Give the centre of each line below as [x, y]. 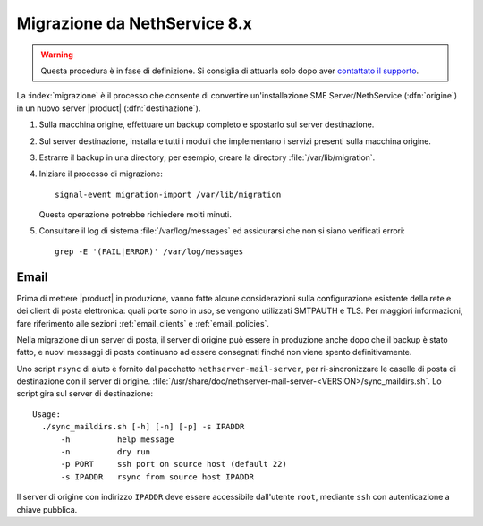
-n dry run [106, 452]
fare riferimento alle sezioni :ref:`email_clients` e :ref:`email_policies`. [143, 323]
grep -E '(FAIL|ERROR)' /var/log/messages [149, 251]
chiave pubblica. [47, 509]
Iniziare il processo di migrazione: [101, 174]
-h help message [117, 439]
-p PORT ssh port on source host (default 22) [174, 464]
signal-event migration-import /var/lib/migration [168, 194]
